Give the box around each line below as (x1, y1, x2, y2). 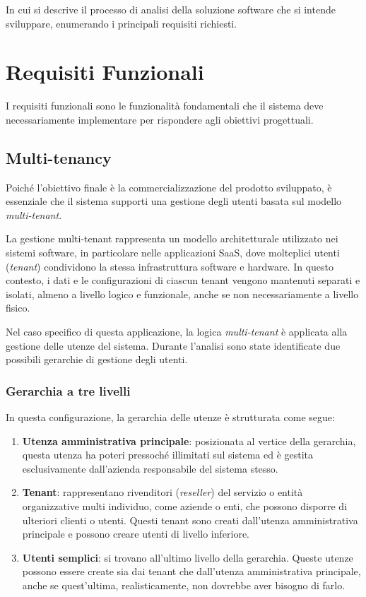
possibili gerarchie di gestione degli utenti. (6, 352, 188, 367)
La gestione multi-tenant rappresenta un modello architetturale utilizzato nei (6, 231, 338, 246)
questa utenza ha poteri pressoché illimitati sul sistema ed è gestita (22, 447, 314, 462)
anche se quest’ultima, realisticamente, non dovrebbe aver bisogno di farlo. (22, 577, 346, 592)
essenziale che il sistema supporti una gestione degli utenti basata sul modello (6, 194, 342, 208)
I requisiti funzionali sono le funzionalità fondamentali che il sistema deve (6, 98, 324, 113)
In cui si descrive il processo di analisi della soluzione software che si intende (6, 2, 336, 16)
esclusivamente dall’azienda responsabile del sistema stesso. (22, 461, 278, 475)
